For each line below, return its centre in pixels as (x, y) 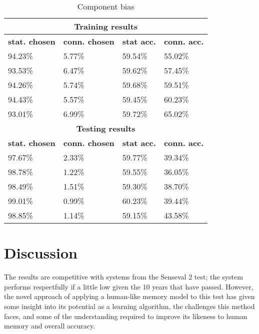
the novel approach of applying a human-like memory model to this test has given (129, 296)
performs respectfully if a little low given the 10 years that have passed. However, (129, 286)
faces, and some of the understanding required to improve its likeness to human (126, 316)
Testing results (106, 128)
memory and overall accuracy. (50, 326)
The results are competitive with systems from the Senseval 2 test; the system (123, 277)
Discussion (41, 253)
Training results (106, 26)
